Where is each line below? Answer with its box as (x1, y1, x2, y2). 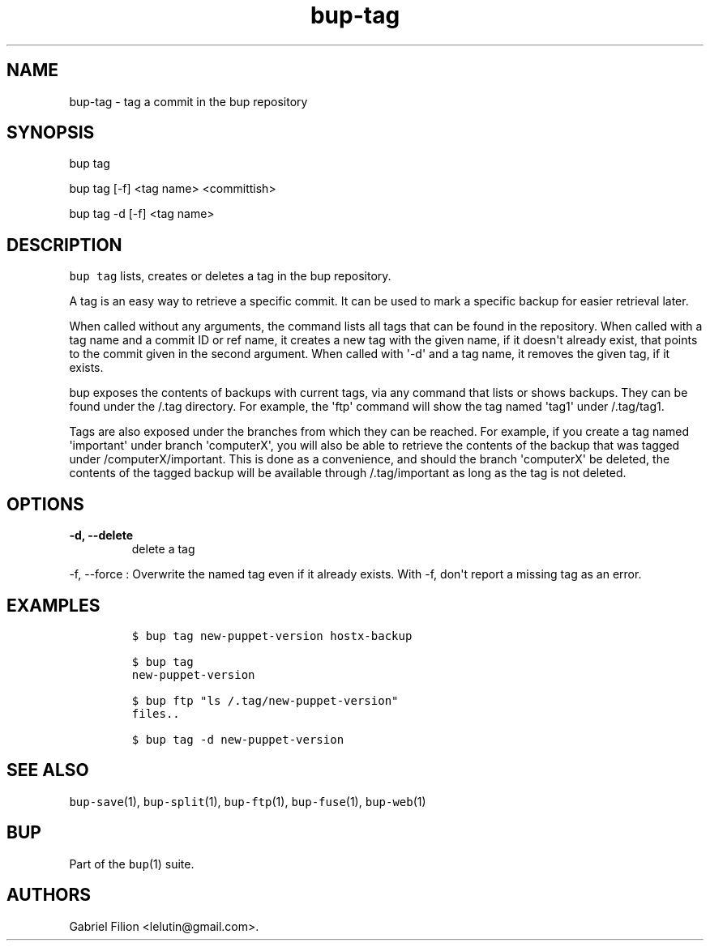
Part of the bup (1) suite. (69, 856, 195, 871)
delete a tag (131, 542, 195, 557)
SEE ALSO (6, 760, 89, 781)
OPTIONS (6, 493, 84, 514)
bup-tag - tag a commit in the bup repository (69, 94, 308, 109)
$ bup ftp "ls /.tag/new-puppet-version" (131, 693, 399, 707)
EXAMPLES (6, 595, 101, 616)
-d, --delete (69, 528, 134, 543)
